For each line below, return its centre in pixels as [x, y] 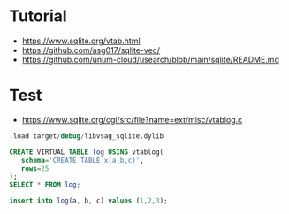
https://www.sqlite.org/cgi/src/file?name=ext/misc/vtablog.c [132, 119]
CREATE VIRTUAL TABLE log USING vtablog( [87, 152]
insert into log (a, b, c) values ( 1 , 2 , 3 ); [88, 201]
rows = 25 [35, 168]
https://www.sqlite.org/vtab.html [81, 41]
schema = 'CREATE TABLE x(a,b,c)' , [82, 160]
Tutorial [38, 16]
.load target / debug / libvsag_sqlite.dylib [87, 136]
